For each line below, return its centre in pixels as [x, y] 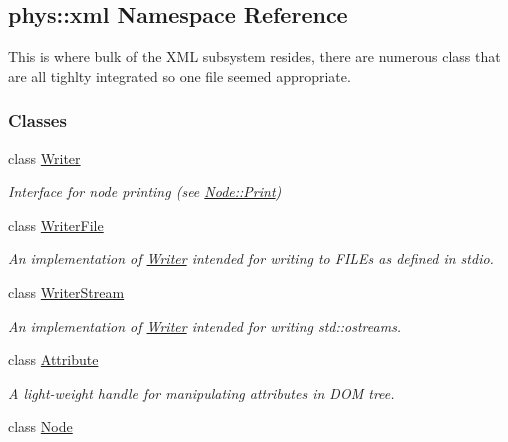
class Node [40, 426]
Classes [37, 120]
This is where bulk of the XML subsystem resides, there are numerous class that [254, 56]
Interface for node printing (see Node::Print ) [145, 191]
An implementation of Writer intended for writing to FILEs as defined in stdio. [251, 258]
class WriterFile [56, 224]
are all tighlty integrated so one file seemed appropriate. [179, 75]
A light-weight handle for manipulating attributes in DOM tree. [201, 392]
